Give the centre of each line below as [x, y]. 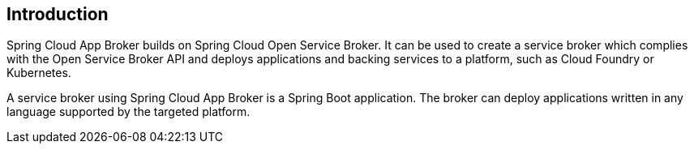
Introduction [58, 14]
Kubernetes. [39, 73]
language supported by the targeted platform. [129, 112]
